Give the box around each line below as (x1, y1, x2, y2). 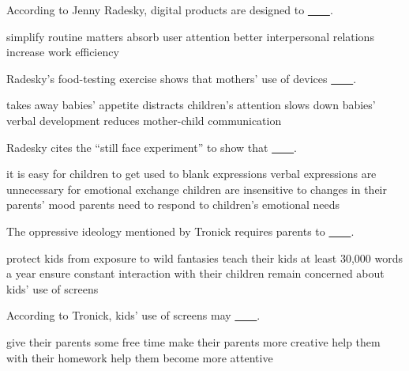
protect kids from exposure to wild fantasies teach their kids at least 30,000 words (6, 249, 403, 266)
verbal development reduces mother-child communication (6, 112, 282, 128)
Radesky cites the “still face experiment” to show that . (6, 138, 298, 155)
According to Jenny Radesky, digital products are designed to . (6, 2, 333, 17)
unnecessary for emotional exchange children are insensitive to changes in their (6, 180, 388, 197)
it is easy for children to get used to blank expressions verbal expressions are (6, 165, 377, 182)
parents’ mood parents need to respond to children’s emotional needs (6, 196, 340, 213)
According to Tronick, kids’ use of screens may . (6, 307, 261, 324)
